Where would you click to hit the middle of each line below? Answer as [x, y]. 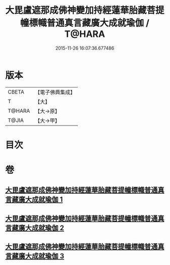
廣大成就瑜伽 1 [41, 200]
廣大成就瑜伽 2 [41, 228]
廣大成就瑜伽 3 [41, 256]
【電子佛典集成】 [55, 92]
